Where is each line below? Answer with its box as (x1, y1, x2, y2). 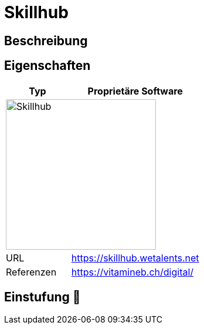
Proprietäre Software (87, 85, 183, 97)
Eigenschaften (4, 58, 91, 73)
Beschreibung (4, 33, 88, 48)
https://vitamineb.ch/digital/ (71, 266, 194, 278)
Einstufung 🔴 (4, 290, 81, 305)
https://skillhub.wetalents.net (71, 251, 199, 264)
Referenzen (6, 266, 57, 278)
